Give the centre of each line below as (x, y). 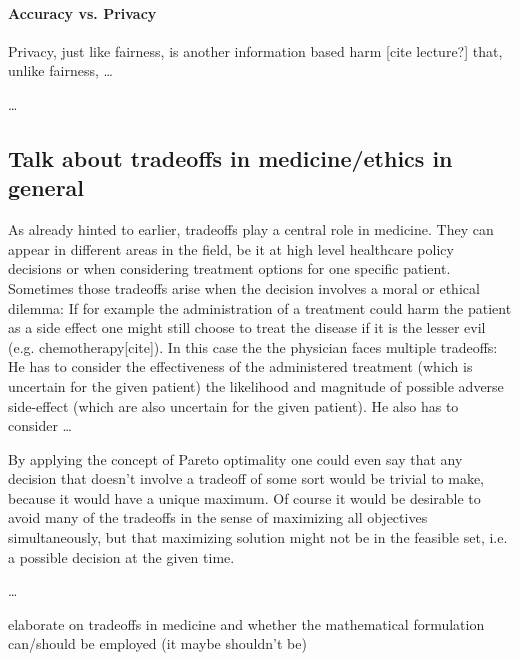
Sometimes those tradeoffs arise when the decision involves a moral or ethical (244, 287)
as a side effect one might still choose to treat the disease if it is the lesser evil (247, 327)
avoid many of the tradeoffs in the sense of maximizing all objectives (218, 517)
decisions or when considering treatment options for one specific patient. (229, 268)
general (46, 187)
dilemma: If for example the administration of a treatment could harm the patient (260, 307)
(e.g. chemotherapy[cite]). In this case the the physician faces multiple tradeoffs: (253, 346)
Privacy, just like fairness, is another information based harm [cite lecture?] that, (255, 50)
